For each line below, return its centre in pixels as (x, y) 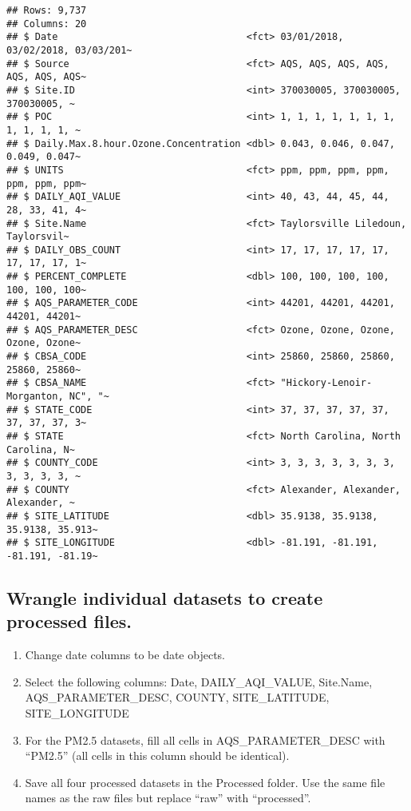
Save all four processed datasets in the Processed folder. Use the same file (205, 782)
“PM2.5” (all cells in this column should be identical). (157, 755)
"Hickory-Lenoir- (326, 383)
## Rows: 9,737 (47, 10)
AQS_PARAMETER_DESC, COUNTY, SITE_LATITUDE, (177, 697)
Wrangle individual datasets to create (165, 597)
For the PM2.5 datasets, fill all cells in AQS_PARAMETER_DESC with (205, 739)
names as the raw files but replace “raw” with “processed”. (168, 798)
